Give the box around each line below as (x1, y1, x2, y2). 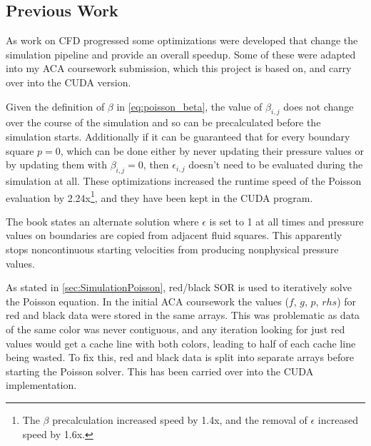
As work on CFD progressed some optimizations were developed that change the (6, 33, 358, 48)
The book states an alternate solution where (6, 213, 199, 228)
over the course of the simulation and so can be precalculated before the (6, 115, 321, 130)
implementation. (6, 377, 77, 392)
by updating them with (6, 157, 107, 172)
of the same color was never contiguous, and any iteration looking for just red (6, 321, 345, 336)
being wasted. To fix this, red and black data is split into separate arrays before (6, 350, 354, 365)
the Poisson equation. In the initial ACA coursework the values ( (6, 293, 289, 308)
